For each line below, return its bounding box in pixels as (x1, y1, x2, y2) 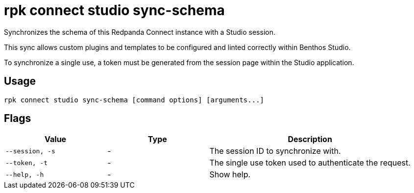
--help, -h (5, 170, 44, 178)
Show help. (209, 169, 251, 180)
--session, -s (5, 147, 55, 155)
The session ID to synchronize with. (209, 146, 341, 156)
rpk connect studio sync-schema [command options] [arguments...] (4, 96, 265, 104)
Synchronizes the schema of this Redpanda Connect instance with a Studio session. (4, 27, 275, 36)
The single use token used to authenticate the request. (209, 158, 411, 168)
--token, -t (5, 159, 48, 167)
